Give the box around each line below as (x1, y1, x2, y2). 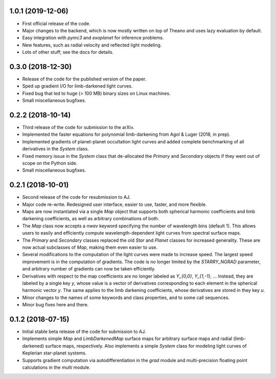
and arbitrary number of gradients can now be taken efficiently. (22, 266, 156, 272)
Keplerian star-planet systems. (22, 350, 87, 356)
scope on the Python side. (22, 160, 78, 166)
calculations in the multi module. (22, 364, 90, 371)
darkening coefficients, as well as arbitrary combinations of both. (22, 216, 159, 222)
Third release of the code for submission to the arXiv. (22, 124, 135, 131)
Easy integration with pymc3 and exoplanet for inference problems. (22, 35, 164, 41)
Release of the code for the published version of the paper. (22, 76, 147, 82)
